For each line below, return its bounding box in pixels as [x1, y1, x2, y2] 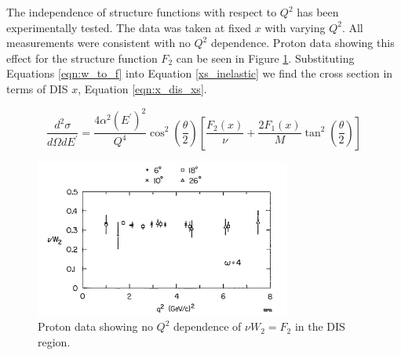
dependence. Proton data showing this [210, 34, 395, 51]
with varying [264, 19, 326, 35]
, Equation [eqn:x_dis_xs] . [78, 80, 207, 96]
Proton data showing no [38, 318, 153, 335]
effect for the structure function [6, 49, 158, 66]
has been [297, 4, 339, 20]
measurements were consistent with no [6, 34, 191, 51]
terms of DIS [6, 80, 68, 96]
